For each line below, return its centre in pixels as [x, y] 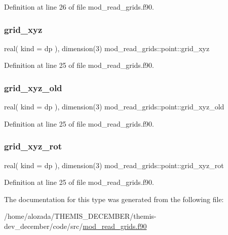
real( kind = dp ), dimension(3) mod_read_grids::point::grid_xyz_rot [114, 165]
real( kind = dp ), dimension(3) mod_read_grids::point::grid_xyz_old [114, 107]
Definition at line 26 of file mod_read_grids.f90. [79, 7]
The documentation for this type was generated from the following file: [114, 199]
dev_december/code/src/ [44, 226]
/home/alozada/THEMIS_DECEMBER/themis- [80, 216]
